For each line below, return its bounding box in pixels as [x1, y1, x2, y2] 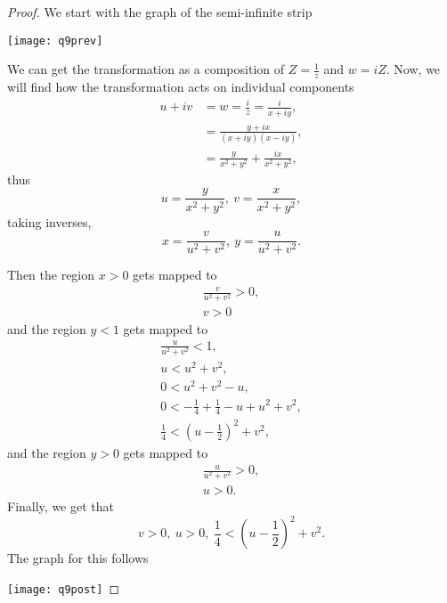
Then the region [7, 265, 95, 284]
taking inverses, [7, 212, 92, 231]
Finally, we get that [7, 497, 114, 516]
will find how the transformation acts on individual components [7, 77, 354, 96]
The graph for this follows [7, 549, 149, 567]
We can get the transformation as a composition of [7, 60, 285, 78]
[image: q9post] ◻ [7, 578, 120, 597]
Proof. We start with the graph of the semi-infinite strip [7, 3, 313, 20]
